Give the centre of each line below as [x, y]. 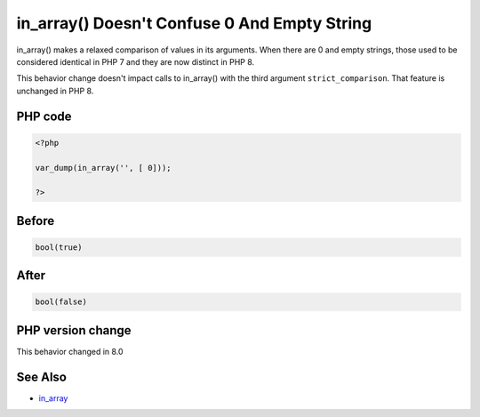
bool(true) [59, 247]
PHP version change [74, 330]
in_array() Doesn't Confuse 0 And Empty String [194, 23]
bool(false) [61, 302]
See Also [41, 377]
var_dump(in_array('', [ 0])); [104, 168]
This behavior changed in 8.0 [70, 351]
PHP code [44, 116]
